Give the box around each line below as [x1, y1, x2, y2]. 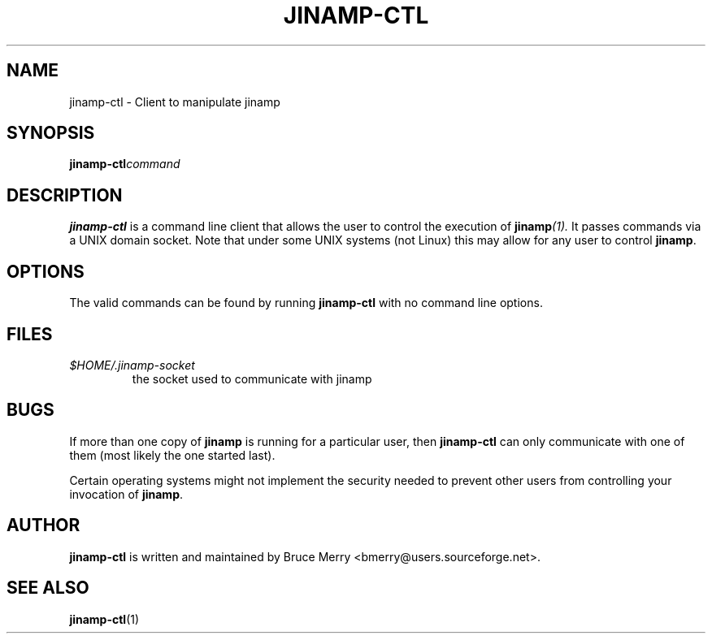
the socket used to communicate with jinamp [132, 371, 372, 386]
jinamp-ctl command [69, 157, 180, 171]
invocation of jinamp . [69, 486, 184, 501]
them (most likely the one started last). [69, 448, 276, 462]
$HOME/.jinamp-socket [69, 357, 195, 372]
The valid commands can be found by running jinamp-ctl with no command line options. [69, 296, 543, 310]
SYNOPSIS [7, 123, 95, 144]
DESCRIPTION [7, 184, 123, 205]
